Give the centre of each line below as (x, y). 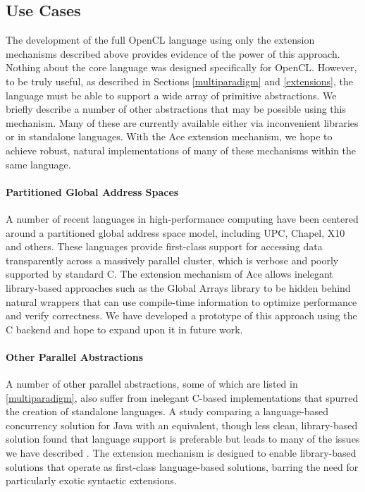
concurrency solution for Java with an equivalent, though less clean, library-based (182, 425)
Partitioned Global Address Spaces (92, 191)
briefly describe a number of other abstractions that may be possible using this (176, 109)
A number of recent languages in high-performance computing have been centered (182, 218)
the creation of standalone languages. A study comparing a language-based (167, 411)
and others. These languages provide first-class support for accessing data (164, 246)
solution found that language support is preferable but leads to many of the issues (183, 439)
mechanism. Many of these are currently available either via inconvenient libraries (182, 122)
